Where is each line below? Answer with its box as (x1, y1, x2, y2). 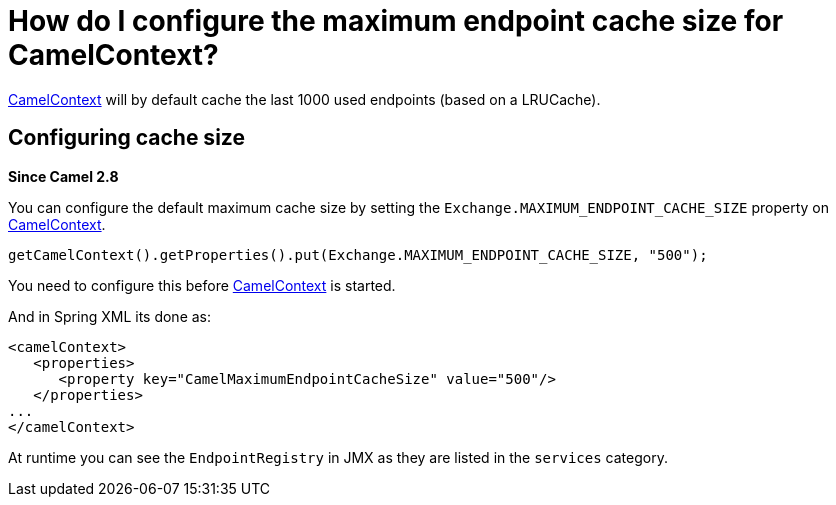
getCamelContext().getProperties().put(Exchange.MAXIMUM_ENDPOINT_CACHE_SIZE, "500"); (8, 246, 708, 263)
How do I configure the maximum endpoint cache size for (8, 4, 784, 38)
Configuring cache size (8, 125, 245, 151)
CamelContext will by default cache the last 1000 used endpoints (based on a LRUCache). (8, 90, 601, 108)
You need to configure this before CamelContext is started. (8, 276, 396, 294)
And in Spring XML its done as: (8, 307, 212, 325)
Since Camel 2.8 (8, 167, 119, 185)
